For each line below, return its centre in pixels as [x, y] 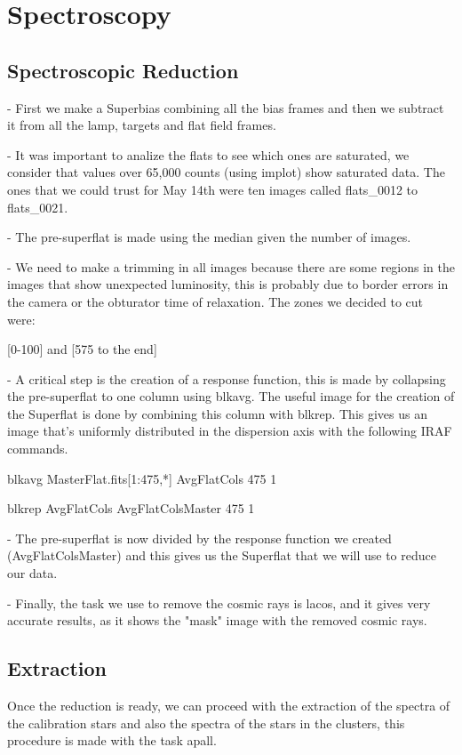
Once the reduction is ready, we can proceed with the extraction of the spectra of [229, 706]
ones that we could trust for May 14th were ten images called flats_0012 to [212, 189]
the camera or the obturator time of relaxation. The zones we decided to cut [215, 301]
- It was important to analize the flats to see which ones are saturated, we [208, 154]
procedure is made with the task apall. [112, 740]
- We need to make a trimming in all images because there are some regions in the [231, 266]
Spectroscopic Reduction [123, 70]
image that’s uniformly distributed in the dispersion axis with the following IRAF [230, 431]
